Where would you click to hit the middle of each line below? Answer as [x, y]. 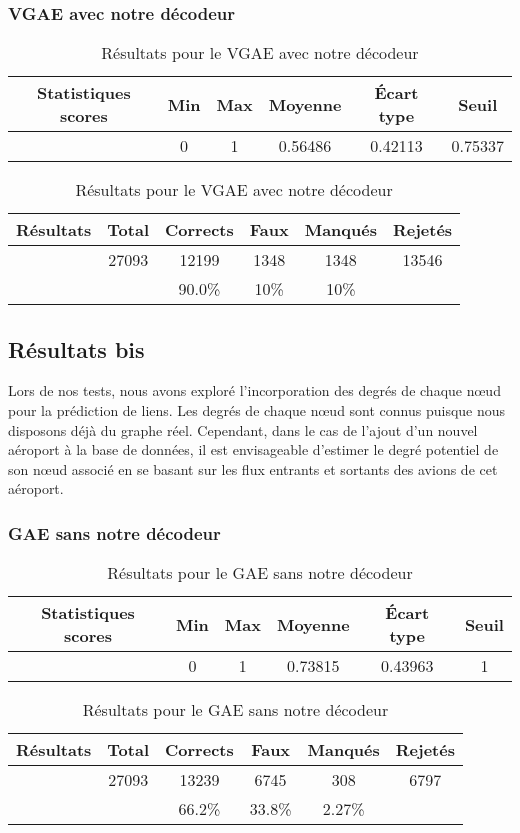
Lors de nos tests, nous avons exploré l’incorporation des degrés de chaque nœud [254, 390]
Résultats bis [76, 348]
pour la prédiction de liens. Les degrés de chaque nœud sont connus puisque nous [257, 410]
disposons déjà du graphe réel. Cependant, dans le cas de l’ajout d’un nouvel [243, 429]
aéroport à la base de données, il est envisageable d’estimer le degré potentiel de [253, 449]
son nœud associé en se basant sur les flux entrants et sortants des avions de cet [253, 468]
